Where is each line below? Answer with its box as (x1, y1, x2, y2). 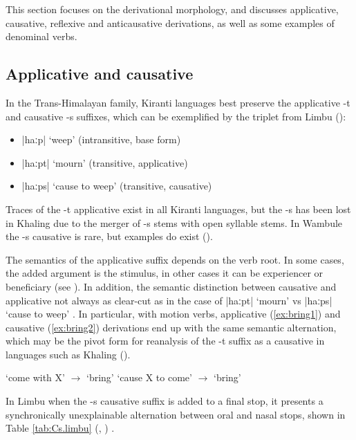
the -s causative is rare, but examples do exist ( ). (6, 229, 213, 244)
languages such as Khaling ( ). (6, 347, 131, 361)
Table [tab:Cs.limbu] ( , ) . (6, 421, 115, 435)
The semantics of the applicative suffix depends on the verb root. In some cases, (6, 252, 344, 266)
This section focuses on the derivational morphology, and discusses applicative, (6, 2, 339, 16)
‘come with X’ (6, 370, 65, 385)
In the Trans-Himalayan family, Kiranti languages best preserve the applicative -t (6, 95, 350, 109)
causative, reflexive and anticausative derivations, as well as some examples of (6, 15, 335, 30)
